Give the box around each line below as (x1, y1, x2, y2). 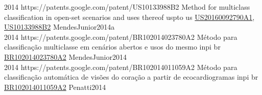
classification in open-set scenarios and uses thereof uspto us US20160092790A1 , (4, 11, 255, 22)
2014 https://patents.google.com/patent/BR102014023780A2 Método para (4, 31, 237, 42)
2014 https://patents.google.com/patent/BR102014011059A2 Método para (4, 61, 237, 72)
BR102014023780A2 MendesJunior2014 (4, 51, 127, 62)
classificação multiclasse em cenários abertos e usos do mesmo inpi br (4, 41, 221, 52)
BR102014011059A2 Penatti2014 (4, 81, 106, 92)
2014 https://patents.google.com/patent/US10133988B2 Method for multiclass (4, 2, 250, 12)
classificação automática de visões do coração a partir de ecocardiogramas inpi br (4, 72, 258, 82)
